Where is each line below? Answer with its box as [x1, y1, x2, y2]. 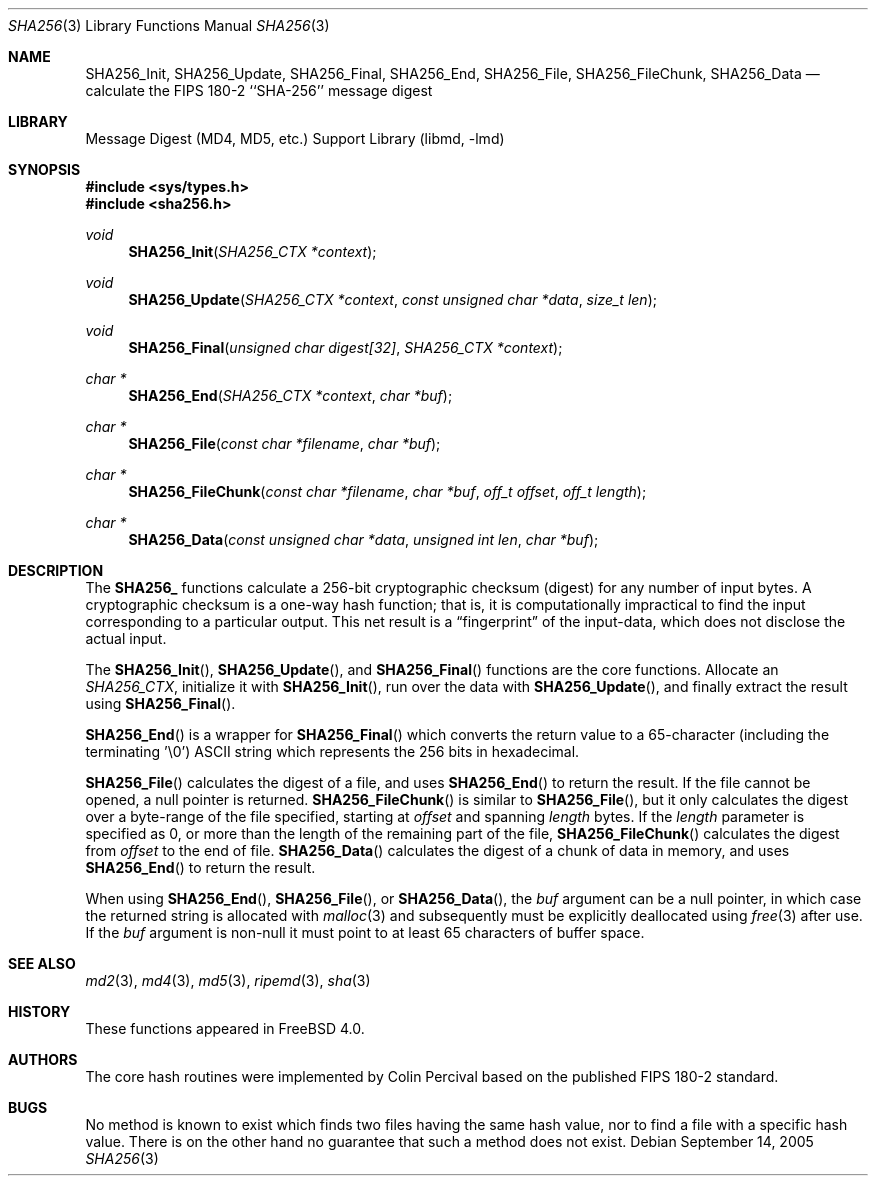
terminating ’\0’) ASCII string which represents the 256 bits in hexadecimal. [85, 743, 580, 760]
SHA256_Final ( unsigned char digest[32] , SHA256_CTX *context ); [128, 339, 563, 356]
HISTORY [8, 1003, 71, 1020]
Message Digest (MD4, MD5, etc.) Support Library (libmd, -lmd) [85, 130, 505, 147]
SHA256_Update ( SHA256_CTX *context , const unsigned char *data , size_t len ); [128, 291, 657, 308]
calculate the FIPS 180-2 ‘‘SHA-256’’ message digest [85, 82, 433, 99]
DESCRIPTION [8, 562, 104, 579]
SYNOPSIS [8, 161, 81, 178]
